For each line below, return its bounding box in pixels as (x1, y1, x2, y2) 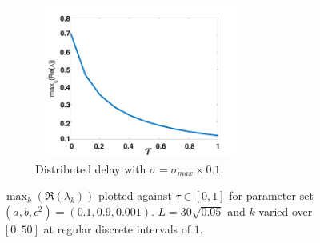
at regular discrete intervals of (43, 220, 191, 237)
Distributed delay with (35, 160, 146, 177)
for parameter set (229, 187, 314, 204)
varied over (258, 202, 313, 219)
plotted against (98, 187, 172, 204)
